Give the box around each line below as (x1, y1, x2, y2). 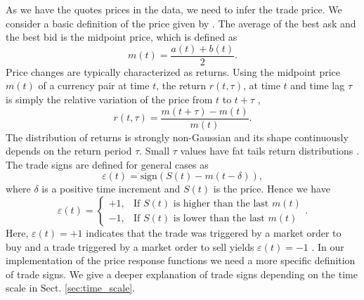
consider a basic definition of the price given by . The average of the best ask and (6, 15, 356, 30)
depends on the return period (6, 143, 132, 158)
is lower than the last (173, 213, 265, 223)
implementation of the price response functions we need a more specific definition (6, 253, 356, 268)
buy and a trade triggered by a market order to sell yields (6, 239, 254, 254)
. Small (139, 143, 170, 158)
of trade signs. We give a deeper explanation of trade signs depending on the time (6, 266, 358, 281)
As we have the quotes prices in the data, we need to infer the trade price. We (6, 2, 342, 16)
